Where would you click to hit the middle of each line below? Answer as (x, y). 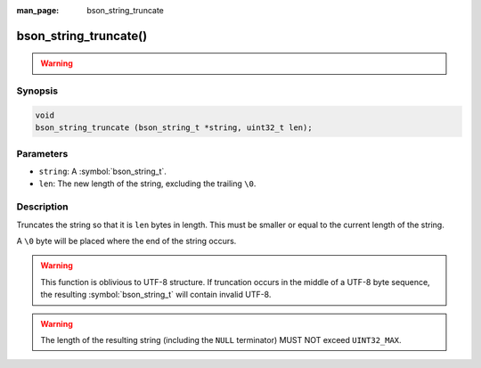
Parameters (42, 153)
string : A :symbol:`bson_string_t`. (102, 172)
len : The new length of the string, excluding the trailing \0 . (147, 184)
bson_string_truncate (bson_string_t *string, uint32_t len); (174, 128)
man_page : (38, 10)
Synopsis (37, 91)
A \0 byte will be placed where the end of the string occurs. (126, 241)
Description (42, 207)
